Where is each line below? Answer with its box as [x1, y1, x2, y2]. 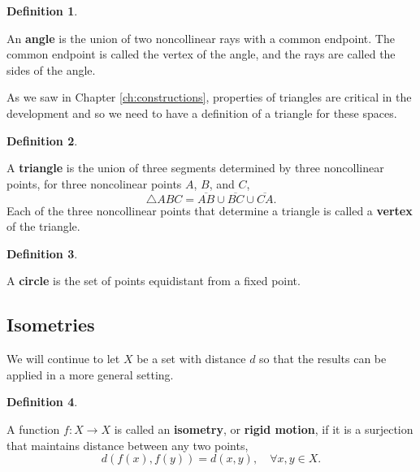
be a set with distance [136, 350, 246, 367]
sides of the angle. [6, 61, 96, 78]
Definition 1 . [6, 2, 78, 19]
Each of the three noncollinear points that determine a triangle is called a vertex [6, 201, 413, 219]
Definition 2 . [6, 132, 78, 149]
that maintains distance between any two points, [6, 436, 249, 453]
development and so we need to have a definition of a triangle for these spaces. [6, 104, 397, 121]
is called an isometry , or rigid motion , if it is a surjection [114, 420, 414, 437]
